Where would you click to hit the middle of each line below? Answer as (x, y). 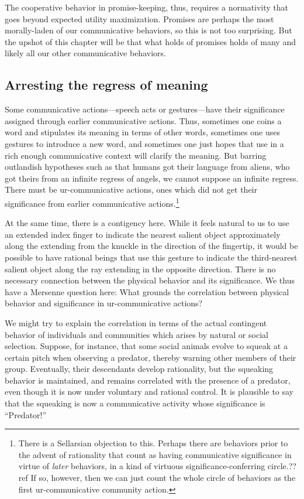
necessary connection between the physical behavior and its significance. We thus (150, 280)
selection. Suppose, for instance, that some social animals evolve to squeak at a (146, 346)
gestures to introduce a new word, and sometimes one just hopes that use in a (144, 143)
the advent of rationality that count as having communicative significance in (155, 454)
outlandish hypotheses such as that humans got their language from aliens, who (147, 167)
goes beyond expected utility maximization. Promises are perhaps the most (139, 18)
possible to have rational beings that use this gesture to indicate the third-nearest (151, 257)
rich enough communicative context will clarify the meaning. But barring (136, 155)
